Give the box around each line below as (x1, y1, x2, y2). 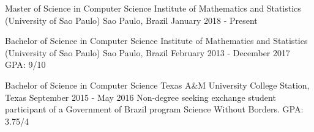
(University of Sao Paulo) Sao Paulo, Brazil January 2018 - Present (5, 13, 258, 26)
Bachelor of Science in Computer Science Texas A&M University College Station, (5, 78, 310, 91)
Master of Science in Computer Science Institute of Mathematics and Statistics (5, 2, 301, 14)
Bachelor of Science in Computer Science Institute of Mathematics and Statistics (5, 34, 308, 47)
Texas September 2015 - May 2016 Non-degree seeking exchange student (5, 90, 276, 103)
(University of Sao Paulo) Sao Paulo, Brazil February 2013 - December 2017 (5, 46, 290, 59)
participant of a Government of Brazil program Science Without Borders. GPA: (5, 103, 304, 116)
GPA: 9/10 (5, 58, 46, 71)
